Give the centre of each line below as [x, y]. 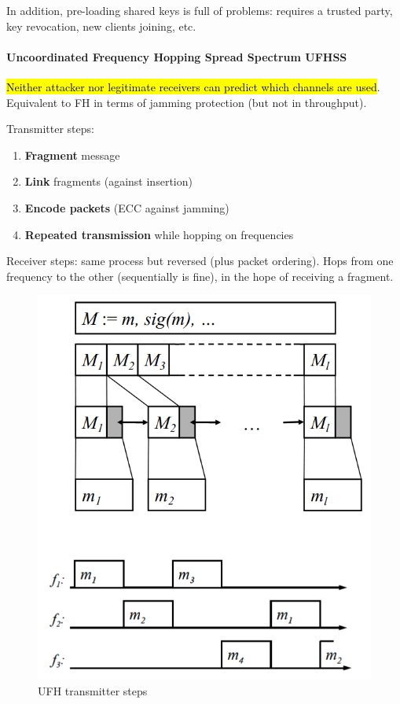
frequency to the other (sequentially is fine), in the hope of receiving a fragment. [200, 276]
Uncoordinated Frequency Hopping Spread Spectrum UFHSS [177, 56]
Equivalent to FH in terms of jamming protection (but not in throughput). [187, 102]
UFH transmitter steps [93, 690]
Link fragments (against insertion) [108, 181]
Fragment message [72, 155]
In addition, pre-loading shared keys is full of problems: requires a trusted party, [200, 10]
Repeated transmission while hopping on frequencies [159, 234]
